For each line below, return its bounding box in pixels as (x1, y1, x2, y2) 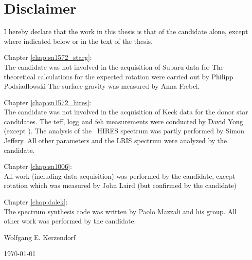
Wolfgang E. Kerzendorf (4, 232, 76, 242)
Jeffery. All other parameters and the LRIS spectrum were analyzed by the (4, 135, 227, 146)
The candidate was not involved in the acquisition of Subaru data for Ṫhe (4, 61, 224, 72)
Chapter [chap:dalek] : (4, 197, 68, 207)
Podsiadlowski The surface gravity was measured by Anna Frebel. (4, 81, 200, 91)
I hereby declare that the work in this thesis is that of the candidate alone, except (4, 26, 248, 37)
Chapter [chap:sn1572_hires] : (4, 97, 91, 107)
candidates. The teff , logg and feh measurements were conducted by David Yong (4, 116, 243, 126)
